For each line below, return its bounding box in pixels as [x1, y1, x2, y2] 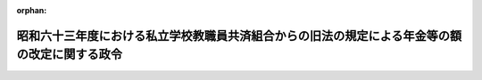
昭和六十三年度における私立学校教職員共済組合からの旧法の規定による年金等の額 [16, 28, 462, 44]
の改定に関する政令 [16, 47, 122, 62]
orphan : [16, 5, 47, 15]
